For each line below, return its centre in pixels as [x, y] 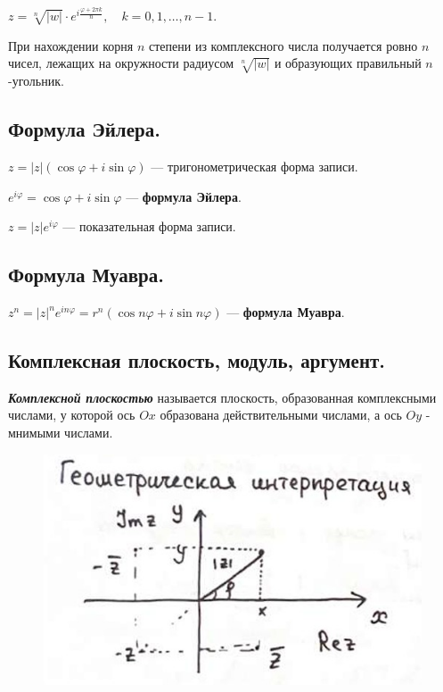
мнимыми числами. [61, 432]
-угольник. [36, 81]
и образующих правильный [348, 63]
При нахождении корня [71, 45]
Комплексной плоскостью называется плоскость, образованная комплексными [222, 397]
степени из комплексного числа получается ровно [283, 45]
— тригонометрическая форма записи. [254, 167]
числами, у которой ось [72, 415]
